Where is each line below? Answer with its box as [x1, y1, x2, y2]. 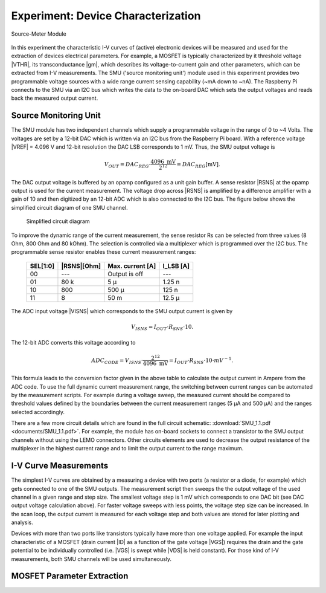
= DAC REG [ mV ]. [176, 161, 220, 169]
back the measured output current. [11, 94, 98, 102]
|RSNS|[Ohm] [61, 262, 101, 270]
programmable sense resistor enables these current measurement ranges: [11, 248, 196, 256]
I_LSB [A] [162, 262, 190, 270]
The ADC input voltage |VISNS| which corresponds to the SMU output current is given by [11, 307, 233, 314]
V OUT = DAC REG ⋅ [104, 161, 151, 169]
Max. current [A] [107, 262, 156, 270]
